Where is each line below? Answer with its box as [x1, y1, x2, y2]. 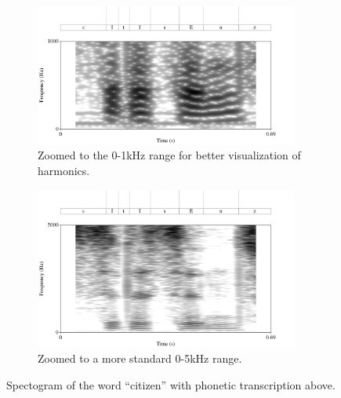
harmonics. [38, 162, 90, 179]
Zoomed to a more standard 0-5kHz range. [38, 350, 242, 367]
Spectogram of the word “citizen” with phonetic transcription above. [6, 376, 336, 393]
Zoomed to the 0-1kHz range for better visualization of [38, 147, 301, 163]
